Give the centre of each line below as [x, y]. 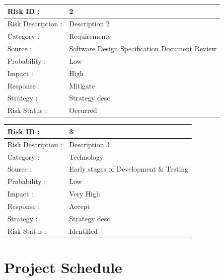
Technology [86, 156]
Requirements [90, 36]
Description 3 [89, 144]
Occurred [83, 110]
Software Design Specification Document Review [143, 48]
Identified [83, 231]
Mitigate [82, 85]
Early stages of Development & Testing [129, 169]
